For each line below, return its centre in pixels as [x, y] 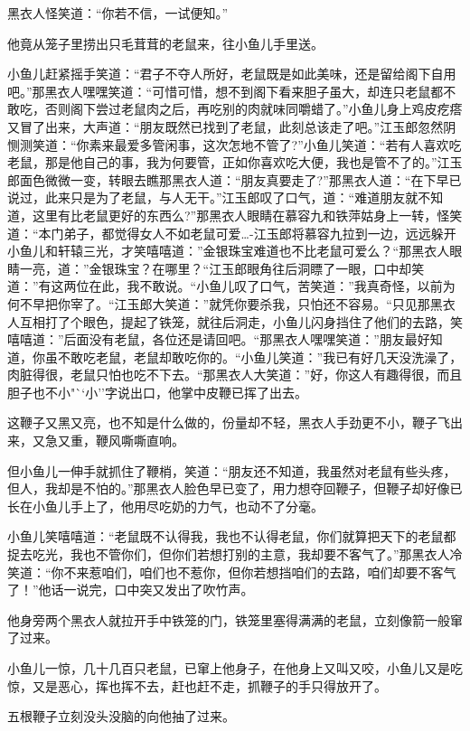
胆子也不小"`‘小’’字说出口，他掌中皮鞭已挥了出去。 [157, 392]
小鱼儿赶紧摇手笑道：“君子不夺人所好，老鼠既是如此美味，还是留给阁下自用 [232, 74]
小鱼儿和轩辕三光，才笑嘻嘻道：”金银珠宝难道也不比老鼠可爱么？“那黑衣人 [229, 251]
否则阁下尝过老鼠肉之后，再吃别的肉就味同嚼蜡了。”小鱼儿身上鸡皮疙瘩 [254, 109]
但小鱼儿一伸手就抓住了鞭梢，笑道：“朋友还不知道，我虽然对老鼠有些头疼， [232, 470]
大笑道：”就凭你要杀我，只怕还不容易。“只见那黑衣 [304, 303]
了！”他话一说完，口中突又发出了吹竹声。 [131, 590]
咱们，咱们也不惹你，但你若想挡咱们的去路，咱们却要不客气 [279, 572]
